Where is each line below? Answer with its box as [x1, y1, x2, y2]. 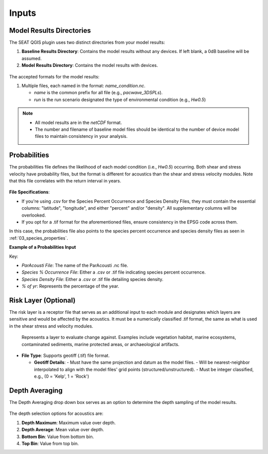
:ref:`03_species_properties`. [9, 235, 68, 241]
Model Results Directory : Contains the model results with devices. [21, 62, 158, 68]
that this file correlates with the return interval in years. [9, 178, 122, 184]
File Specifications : [9, 189, 50, 195]
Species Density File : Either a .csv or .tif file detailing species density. [21, 276, 164, 282]
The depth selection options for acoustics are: [9, 410, 104, 416]
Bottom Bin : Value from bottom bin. [21, 434, 94, 440]
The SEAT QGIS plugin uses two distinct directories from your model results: [9, 40, 165, 46]
